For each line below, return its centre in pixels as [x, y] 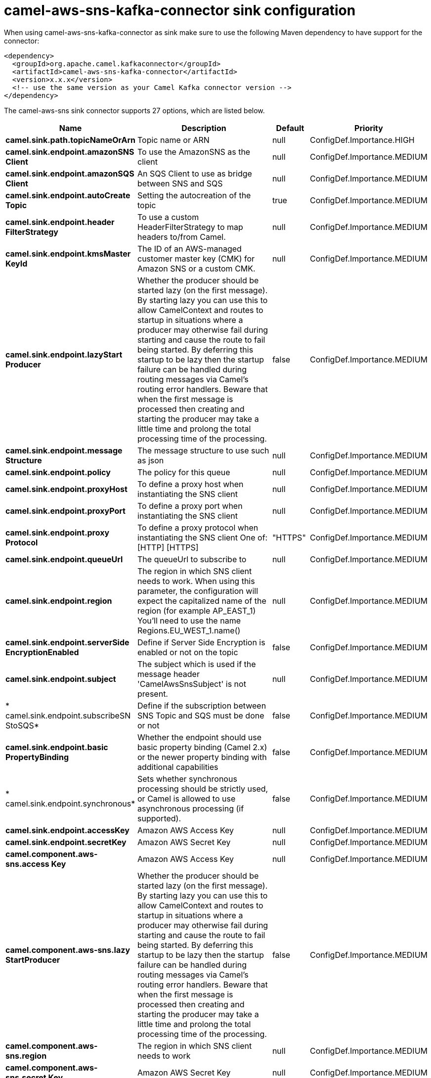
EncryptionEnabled [42, 652]
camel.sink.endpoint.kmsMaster [68, 253]
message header [169, 674]
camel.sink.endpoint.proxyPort [65, 511]
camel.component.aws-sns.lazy [68, 950]
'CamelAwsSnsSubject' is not [192, 684]
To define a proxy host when [191, 484]
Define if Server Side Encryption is [201, 642]
